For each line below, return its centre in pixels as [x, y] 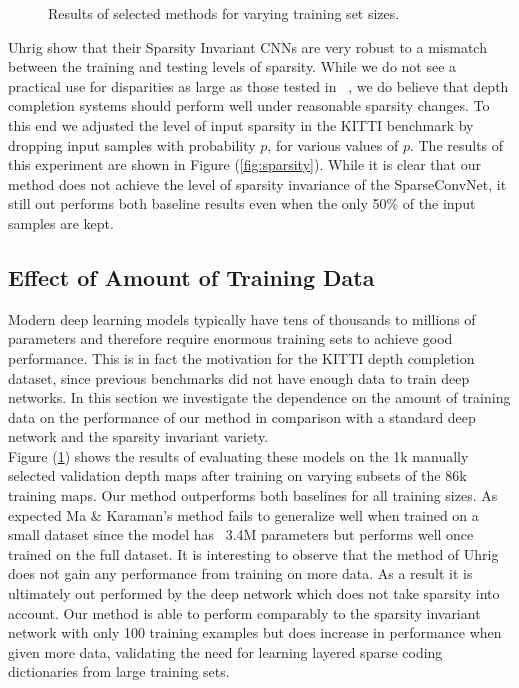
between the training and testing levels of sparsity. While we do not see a [232, 66]
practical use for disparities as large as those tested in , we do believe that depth [258, 85]
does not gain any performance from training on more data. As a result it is [240, 573]
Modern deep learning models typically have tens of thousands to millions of [242, 318]
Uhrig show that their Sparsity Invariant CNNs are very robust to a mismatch [247, 46]
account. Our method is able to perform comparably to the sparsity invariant [244, 612]
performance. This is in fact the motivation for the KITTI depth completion [241, 357]
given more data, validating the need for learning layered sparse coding [225, 651]
